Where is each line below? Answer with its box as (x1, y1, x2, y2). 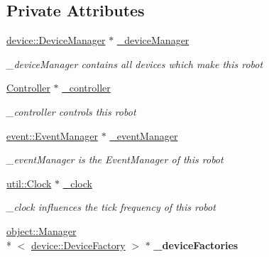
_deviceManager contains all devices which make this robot (6, 56, 263, 71)
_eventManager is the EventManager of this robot (6, 152, 224, 167)
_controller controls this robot (6, 104, 136, 119)
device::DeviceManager (6, 33, 106, 48)
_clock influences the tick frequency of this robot (6, 199, 216, 214)
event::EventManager (6, 128, 98, 143)
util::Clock (6, 175, 52, 190)
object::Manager (6, 223, 77, 238)
